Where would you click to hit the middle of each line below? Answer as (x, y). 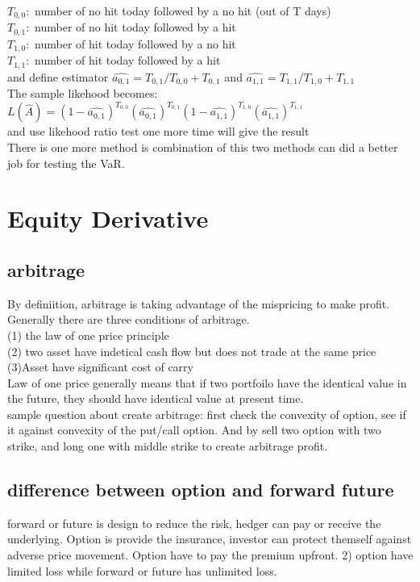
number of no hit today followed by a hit (135, 27)
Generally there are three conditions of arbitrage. (129, 319)
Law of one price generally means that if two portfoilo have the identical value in (207, 382)
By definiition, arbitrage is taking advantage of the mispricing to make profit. (199, 303)
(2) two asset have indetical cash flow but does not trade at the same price (192, 351)
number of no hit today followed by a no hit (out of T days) (183, 10)
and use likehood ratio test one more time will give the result (158, 131)
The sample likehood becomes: (83, 93)
